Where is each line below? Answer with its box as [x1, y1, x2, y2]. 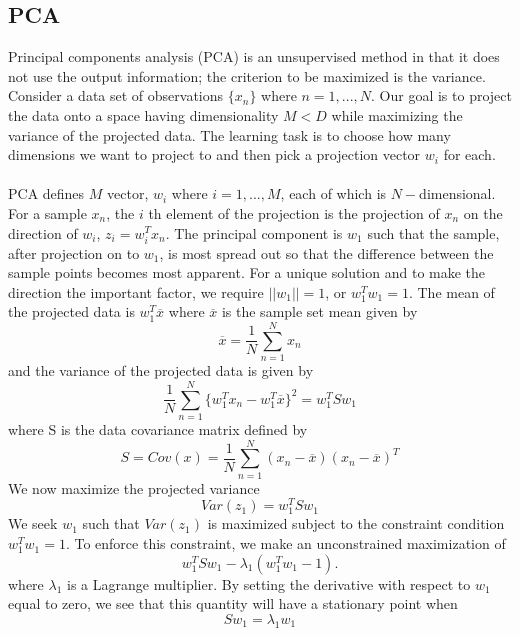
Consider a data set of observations [8, 85, 224, 106]
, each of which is [280, 183, 387, 204]
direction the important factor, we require [8, 281, 264, 302]
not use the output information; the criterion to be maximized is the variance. [8, 65, 486, 86]
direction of [8, 222, 78, 243]
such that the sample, [367, 222, 500, 243]
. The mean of [408, 281, 495, 302]
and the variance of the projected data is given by [8, 360, 314, 381]
